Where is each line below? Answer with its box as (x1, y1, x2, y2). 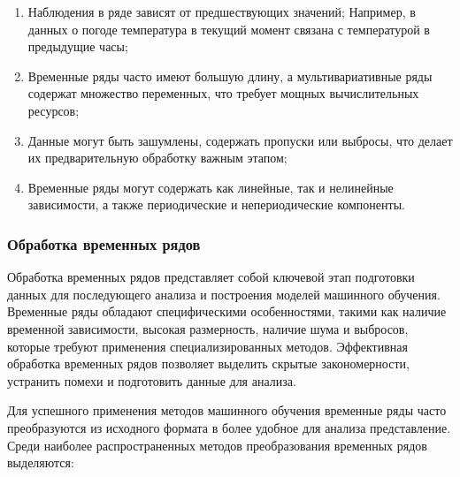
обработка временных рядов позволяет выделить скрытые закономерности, (7, 354, 410, 373)
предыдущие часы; (27, 37, 128, 56)
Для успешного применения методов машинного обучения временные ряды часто (7, 401, 447, 420)
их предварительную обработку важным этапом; (27, 148, 287, 167)
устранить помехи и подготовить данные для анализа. (7, 371, 296, 390)
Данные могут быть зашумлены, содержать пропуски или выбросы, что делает (27, 131, 453, 149)
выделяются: (7, 453, 74, 472)
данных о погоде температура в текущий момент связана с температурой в (27, 19, 430, 38)
